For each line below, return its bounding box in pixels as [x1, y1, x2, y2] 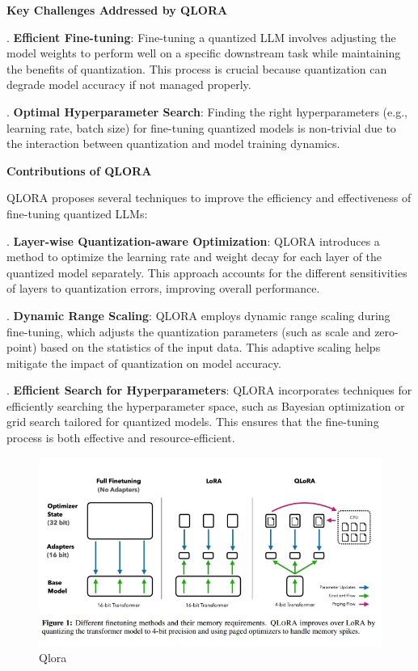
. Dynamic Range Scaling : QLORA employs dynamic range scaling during [6, 306, 391, 323]
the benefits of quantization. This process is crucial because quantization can [6, 60, 387, 77]
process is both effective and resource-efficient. [6, 429, 235, 446]
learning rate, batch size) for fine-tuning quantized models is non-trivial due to [6, 119, 396, 136]
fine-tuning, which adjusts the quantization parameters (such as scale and [6, 323, 371, 340]
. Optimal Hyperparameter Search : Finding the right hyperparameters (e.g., [6, 103, 407, 120]
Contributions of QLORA [6, 162, 152, 179]
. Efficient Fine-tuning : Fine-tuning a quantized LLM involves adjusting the [6, 28, 396, 45]
